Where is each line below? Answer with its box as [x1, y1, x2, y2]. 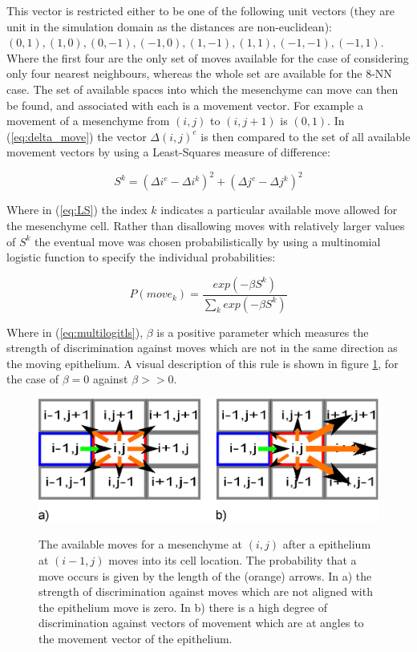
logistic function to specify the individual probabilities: [6, 249, 276, 265]
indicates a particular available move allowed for [160, 201, 398, 218]
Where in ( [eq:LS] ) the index [6, 201, 148, 218]
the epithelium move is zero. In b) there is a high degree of [38, 598, 327, 615]
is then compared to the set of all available [200, 128, 411, 144]
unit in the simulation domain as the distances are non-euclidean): [6, 18, 332, 34]
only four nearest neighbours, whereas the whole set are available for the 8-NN [6, 65, 392, 82]
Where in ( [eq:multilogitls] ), [6, 323, 144, 340]
